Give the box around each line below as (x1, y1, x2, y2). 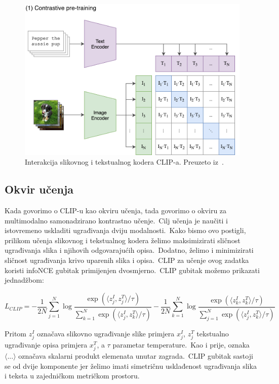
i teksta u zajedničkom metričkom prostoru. (5, 370, 140, 381)
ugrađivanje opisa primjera (5, 339, 88, 350)
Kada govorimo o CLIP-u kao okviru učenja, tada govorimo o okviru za (5, 205, 227, 216)
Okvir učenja (5, 181, 74, 197)
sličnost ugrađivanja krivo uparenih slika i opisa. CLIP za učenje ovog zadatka (5, 255, 249, 265)
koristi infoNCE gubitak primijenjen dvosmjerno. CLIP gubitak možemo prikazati (5, 264, 260, 275)
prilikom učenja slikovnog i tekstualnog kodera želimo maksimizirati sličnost (5, 235, 241, 245)
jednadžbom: (5, 275, 44, 285)
